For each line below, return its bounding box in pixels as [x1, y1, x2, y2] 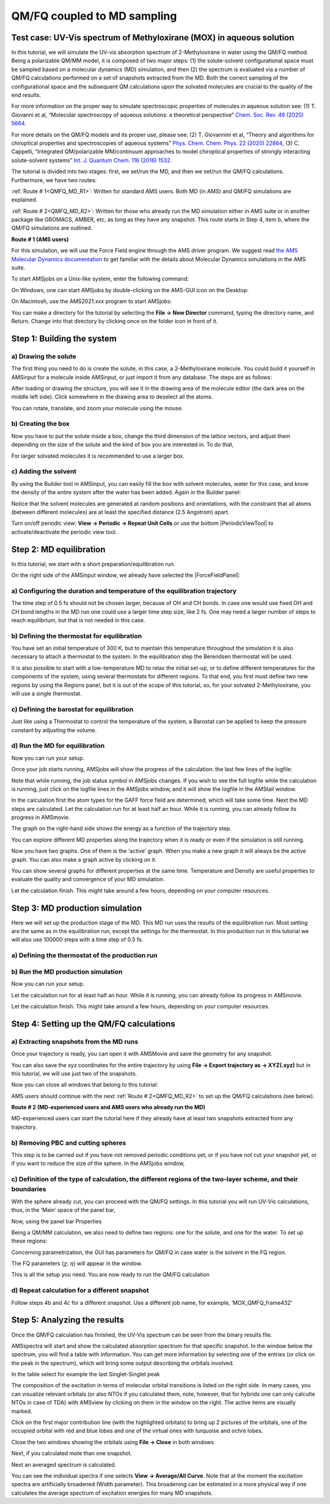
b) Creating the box [11, 419, 70, 428]
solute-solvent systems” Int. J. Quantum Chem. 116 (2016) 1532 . [11, 156, 172, 164]
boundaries [11, 1185, 46, 1194]
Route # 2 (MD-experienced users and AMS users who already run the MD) [11, 1104, 206, 1111]
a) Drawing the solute [11, 352, 76, 361]
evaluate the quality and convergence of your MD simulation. [11, 876, 165, 883]
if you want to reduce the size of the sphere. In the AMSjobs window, [11, 1160, 185, 1167]
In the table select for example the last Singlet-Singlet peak [11, 1371, 160, 1378]
